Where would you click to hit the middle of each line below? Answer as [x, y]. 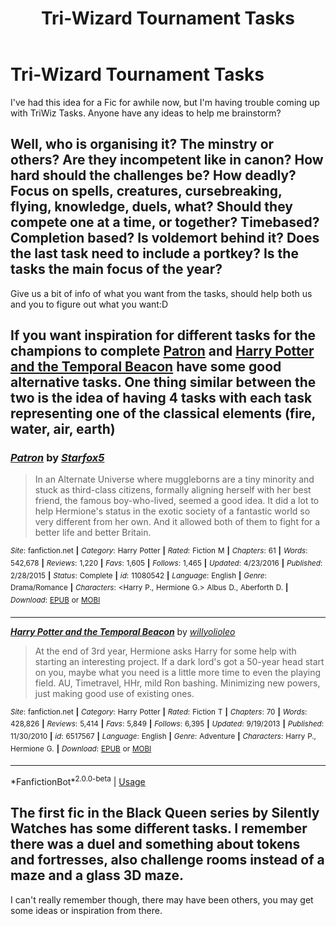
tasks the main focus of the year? [116, 269]
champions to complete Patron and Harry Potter [162, 351]
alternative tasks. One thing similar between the [163, 382]
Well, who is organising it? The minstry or [142, 144]
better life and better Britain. [93, 533]
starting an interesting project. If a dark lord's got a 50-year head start [179, 661]
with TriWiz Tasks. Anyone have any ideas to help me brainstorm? [146, 113]
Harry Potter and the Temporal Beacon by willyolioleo [123, 631]
